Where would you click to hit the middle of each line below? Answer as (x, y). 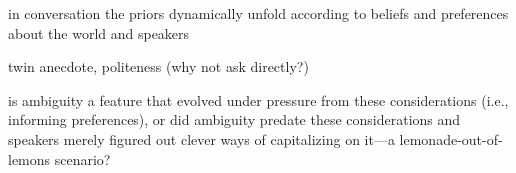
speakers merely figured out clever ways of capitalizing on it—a (201, 138)
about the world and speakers (99, 32)
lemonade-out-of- (451, 138)
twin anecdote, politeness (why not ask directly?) (158, 66)
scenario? (82, 158)
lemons (29, 158)
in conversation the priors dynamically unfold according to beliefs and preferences (258, 13)
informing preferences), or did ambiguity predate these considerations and (234, 119)
